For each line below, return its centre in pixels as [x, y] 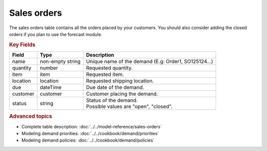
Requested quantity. [109, 68]
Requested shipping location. [120, 80]
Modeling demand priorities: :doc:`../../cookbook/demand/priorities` [90, 134]
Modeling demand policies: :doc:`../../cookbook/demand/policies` [88, 140]
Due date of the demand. [115, 87]
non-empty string [60, 61]
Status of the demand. [112, 100]
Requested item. [105, 74]
